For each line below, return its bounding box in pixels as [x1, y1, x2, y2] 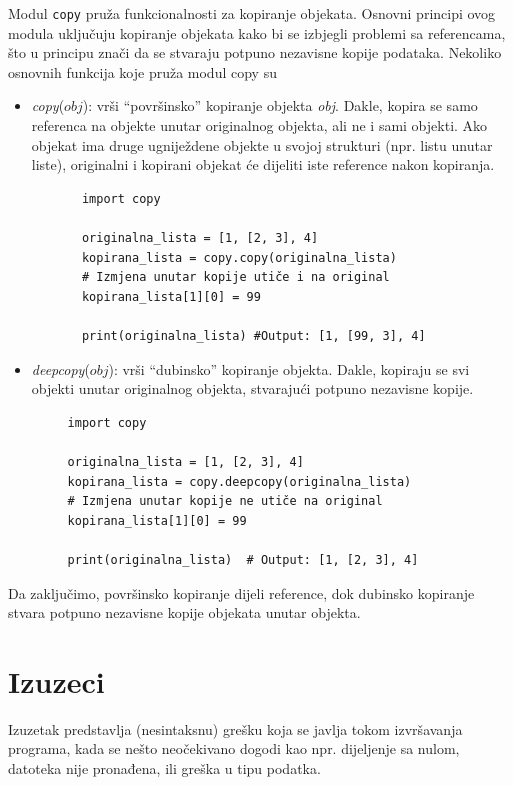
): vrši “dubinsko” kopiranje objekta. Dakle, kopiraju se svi [108, 358, 470, 379]
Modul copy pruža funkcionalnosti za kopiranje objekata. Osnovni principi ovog [8, 3, 496, 23]
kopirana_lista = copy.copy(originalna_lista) [81, 250, 397, 265]
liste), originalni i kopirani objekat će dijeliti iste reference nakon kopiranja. [31, 154, 495, 175]
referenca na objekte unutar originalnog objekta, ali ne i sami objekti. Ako [31, 115, 488, 136]
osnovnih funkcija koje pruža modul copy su [8, 61, 277, 82]
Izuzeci [8, 660, 105, 701]
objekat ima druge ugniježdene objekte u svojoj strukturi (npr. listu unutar [31, 134, 493, 155]
